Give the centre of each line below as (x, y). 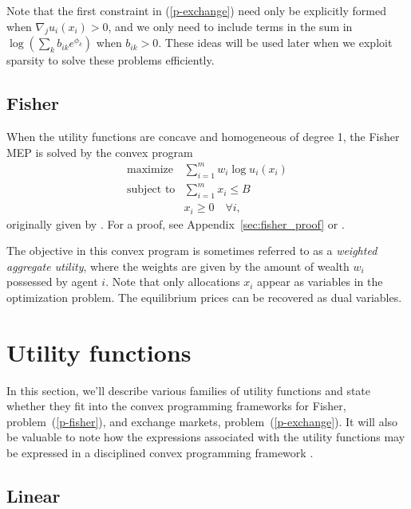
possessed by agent (52, 282)
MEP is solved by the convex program (100, 152)
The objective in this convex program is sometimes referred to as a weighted (192, 251)
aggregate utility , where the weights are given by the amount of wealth (178, 266)
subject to (151, 190)
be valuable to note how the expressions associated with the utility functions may (206, 437)
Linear (34, 495)
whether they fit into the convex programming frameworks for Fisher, (176, 406)
